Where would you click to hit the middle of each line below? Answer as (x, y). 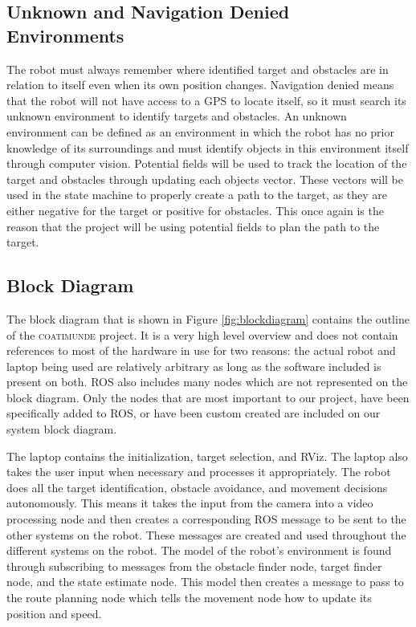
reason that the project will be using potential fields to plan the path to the (193, 226)
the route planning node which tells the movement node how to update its (189, 598)
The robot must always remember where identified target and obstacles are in (198, 69)
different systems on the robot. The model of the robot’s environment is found (199, 550)
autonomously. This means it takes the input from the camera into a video (190, 503)
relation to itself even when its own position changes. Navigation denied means (200, 85)
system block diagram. (62, 429)
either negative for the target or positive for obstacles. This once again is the (195, 210)
